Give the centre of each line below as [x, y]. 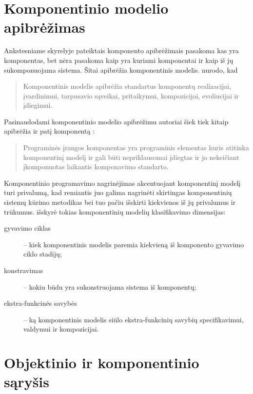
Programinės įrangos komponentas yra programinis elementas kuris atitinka [136, 148]
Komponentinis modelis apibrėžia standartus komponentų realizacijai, [127, 86]
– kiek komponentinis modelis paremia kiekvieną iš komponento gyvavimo [134, 244]
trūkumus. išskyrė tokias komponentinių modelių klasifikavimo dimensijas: [115, 211]
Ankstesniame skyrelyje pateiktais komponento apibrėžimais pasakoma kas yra [121, 50]
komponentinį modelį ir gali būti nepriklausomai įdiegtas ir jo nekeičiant [131, 157]
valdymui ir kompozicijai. [61, 329]
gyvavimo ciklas [28, 228]
